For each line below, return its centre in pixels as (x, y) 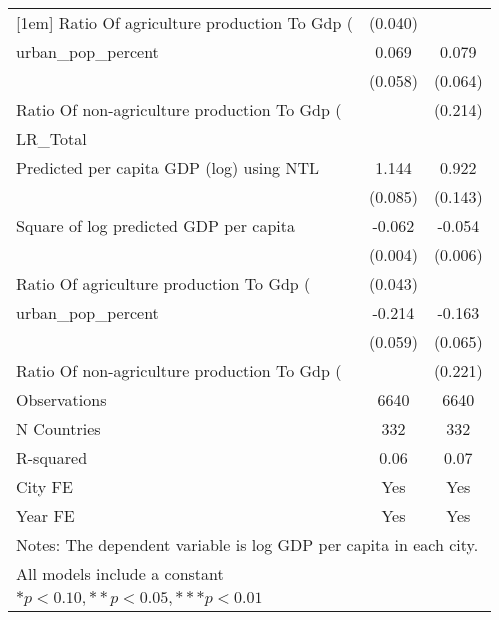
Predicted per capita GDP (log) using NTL (167, 167)
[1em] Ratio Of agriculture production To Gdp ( (184, 22)
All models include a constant (120, 573)
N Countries (58, 428)
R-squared (52, 457)
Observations (61, 399)
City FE (44, 486)
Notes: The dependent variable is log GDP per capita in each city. (247, 544)
